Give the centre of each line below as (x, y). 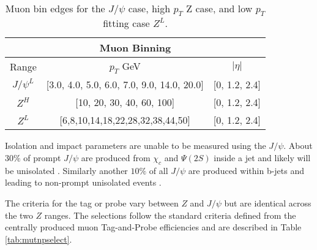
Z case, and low (219, 8)
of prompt (42, 157)
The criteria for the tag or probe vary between (92, 203)
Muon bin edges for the (55, 8)
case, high (149, 8)
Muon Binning (135, 48)
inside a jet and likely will (262, 157)
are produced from (116, 157)
